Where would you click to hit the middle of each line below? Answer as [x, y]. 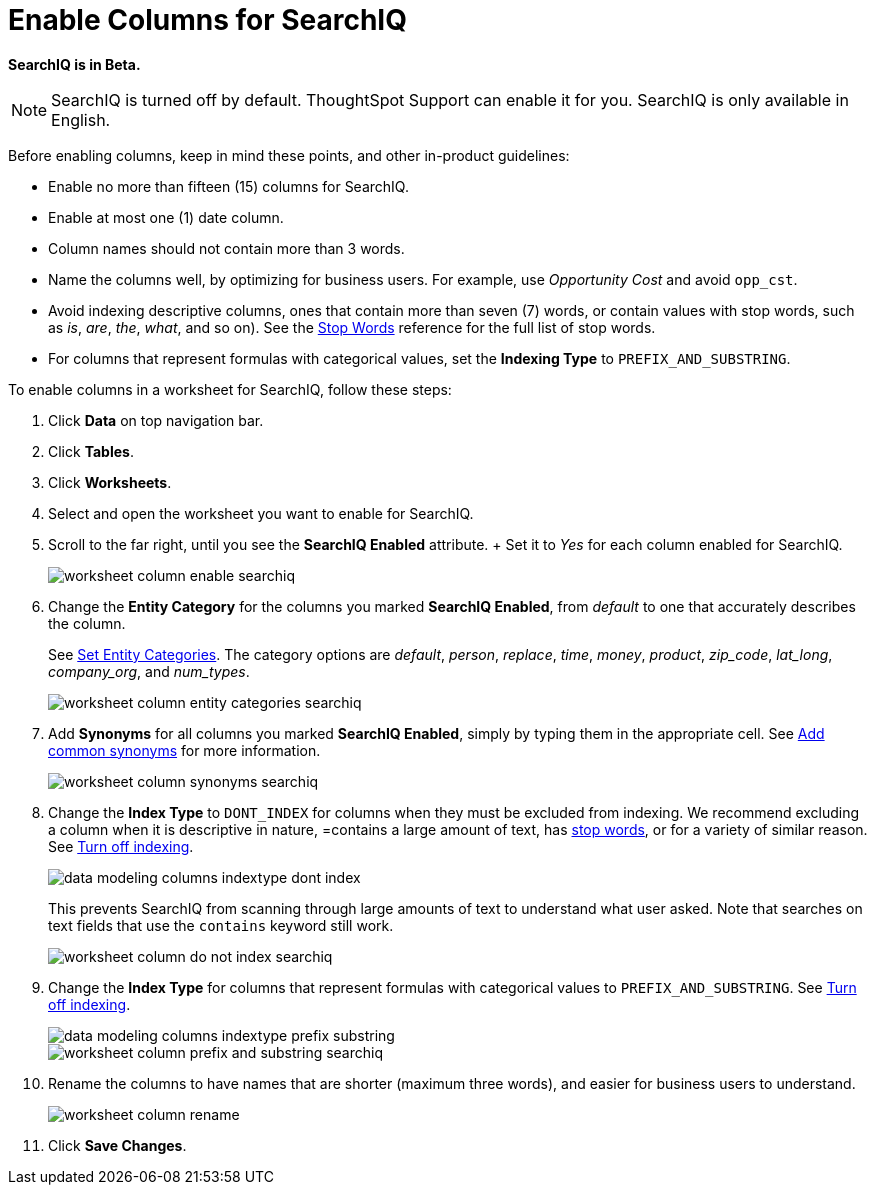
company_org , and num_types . [149, 671]
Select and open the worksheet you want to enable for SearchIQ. [261, 513]
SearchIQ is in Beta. [74, 64]
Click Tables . [91, 451]
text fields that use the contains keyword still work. [221, 925]
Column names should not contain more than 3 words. [226, 248]
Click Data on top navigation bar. [156, 420]
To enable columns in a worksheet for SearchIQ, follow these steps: [230, 389]
